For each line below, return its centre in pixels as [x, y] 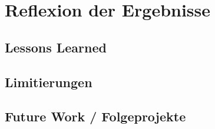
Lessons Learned [56, 47]
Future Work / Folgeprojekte [95, 116]
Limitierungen [49, 82]
